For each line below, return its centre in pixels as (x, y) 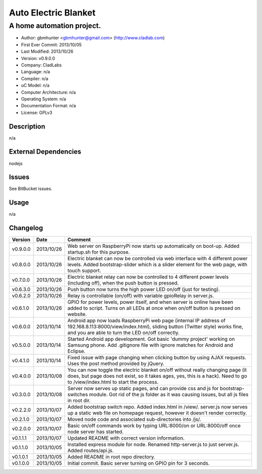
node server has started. (95, 432)
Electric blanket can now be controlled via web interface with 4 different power (157, 258)
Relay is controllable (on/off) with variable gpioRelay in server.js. (141, 296)
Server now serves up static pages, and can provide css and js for (143, 389)
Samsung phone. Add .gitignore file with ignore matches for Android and (150, 345)
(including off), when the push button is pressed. (123, 283)
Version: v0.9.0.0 (38, 58)
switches (78, 395)
